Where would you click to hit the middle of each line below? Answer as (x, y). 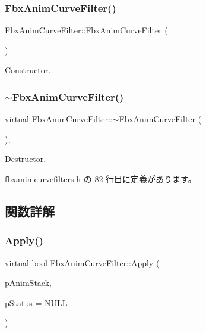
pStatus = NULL (36, 302)
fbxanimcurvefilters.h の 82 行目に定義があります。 (101, 179)
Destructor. (26, 159)
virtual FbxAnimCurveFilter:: (59, 119)
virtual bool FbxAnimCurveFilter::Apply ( (82, 262)
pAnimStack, (28, 283)
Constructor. (28, 70)
